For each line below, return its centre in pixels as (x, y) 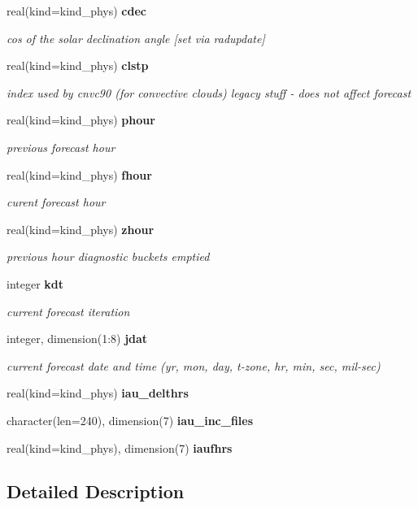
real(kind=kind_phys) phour (81, 120)
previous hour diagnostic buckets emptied (108, 256)
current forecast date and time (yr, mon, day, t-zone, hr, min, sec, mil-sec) (194, 365)
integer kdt (35, 283)
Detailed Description (96, 491)
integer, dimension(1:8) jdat (77, 339)
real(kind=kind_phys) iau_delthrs (98, 393)
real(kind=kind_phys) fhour (79, 174)
